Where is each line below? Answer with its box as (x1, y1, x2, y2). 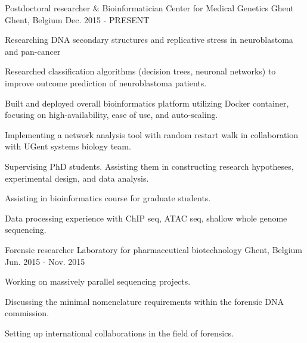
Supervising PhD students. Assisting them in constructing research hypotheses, (5, 160, 294, 172)
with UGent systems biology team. (5, 140, 131, 152)
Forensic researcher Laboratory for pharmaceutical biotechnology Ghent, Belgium (5, 243, 302, 255)
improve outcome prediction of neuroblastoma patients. (5, 76, 207, 89)
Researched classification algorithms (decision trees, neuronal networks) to (5, 65, 276, 77)
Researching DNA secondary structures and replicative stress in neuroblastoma (5, 33, 293, 46)
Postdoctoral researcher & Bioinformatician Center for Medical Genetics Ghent (5, 2, 294, 14)
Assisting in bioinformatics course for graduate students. (5, 192, 211, 204)
